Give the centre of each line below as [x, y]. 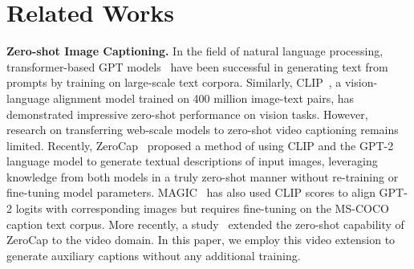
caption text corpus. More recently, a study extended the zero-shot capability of [205, 224]
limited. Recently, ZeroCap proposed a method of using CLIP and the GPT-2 [200, 145]
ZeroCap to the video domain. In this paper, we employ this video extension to [201, 240]
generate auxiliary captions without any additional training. [154, 255]
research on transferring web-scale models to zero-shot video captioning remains [203, 130]
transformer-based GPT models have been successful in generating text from [197, 66]
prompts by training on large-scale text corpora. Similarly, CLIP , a [174, 82]
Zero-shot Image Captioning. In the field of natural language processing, [195, 51]
